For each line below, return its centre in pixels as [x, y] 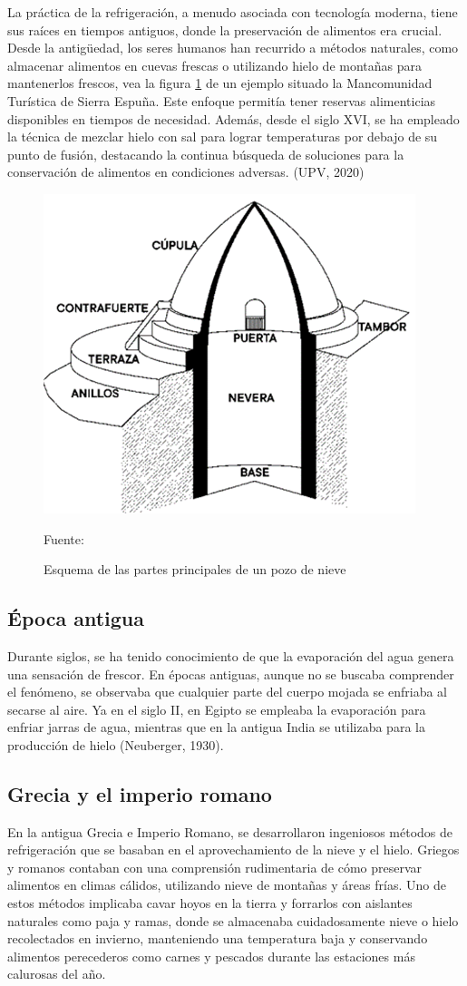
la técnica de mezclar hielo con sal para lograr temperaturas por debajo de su [223, 137]
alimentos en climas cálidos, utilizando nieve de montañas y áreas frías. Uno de [227, 885]
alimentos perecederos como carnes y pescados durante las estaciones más [211, 956]
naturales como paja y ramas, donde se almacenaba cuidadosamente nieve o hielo [233, 920]
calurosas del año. [57, 974]
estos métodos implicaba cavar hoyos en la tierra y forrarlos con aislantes [210, 903]
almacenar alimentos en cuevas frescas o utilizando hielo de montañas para [215, 65]
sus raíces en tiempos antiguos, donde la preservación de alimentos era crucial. [225, 29]
